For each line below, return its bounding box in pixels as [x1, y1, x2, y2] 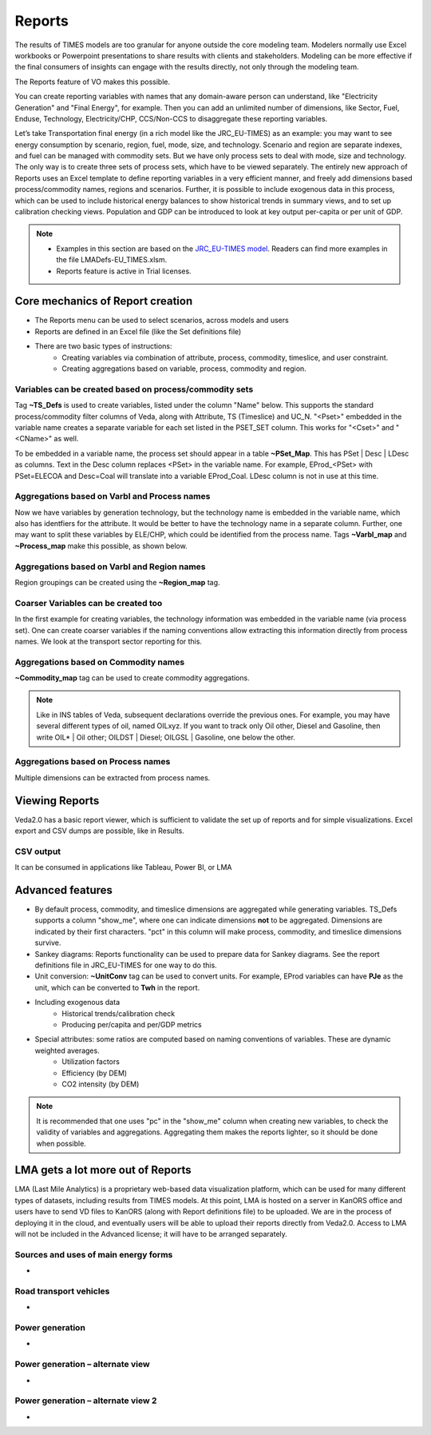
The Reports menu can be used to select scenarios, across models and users [34, 316, 289, 325]
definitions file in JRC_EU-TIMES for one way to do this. [34, 960, 217, 971]
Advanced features [14, 883, 113, 897]
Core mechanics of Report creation [14, 294, 193, 308]
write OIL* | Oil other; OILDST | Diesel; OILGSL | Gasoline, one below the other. [36, 732, 295, 742]
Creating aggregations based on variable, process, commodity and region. [61, 364, 306, 373]
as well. [53, 434, 79, 444]
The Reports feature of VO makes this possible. [14, 77, 171, 86]
